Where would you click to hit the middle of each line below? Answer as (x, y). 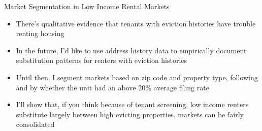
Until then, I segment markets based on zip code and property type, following (137, 77)
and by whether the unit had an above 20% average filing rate (112, 87)
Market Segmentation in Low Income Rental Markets (87, 6)
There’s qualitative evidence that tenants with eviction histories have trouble (136, 23)
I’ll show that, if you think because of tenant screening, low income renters (132, 104)
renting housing (40, 33)
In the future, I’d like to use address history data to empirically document (131, 50)
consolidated (35, 124)
